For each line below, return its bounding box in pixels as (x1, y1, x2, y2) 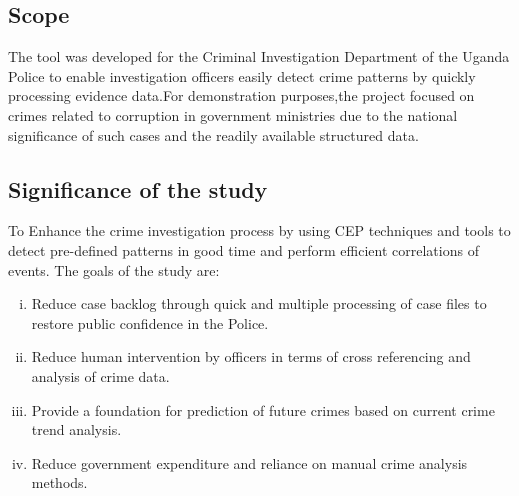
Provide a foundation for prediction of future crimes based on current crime (31, 399, 495, 420)
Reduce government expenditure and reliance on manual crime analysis (31, 452, 468, 473)
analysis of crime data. (31, 365, 170, 386)
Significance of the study (8, 173, 268, 204)
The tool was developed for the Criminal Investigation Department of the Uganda (8, 46, 510, 67)
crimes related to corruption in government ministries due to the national (8, 104, 458, 125)
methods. (31, 472, 88, 493)
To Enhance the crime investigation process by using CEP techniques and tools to (8, 220, 511, 241)
